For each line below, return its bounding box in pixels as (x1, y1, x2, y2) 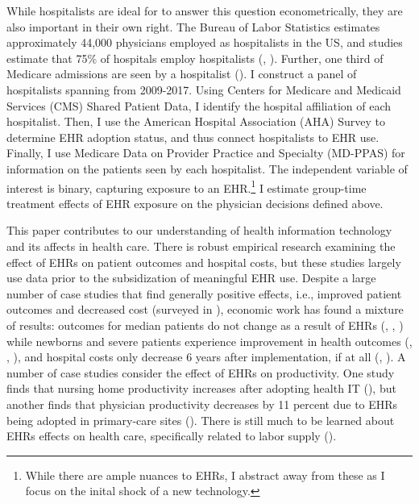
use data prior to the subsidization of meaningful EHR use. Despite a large (6, 269, 376, 286)
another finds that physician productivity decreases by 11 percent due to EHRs (6, 395, 398, 412)
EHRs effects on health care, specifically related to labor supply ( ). (6, 427, 337, 444)
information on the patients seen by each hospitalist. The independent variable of (6, 160, 408, 177)
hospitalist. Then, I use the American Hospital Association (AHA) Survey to (6, 113, 385, 130)
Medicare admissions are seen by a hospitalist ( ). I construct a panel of (6, 65, 357, 82)
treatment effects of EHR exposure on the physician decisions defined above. (6, 194, 384, 211)
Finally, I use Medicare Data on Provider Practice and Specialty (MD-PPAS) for (6, 144, 405, 161)
